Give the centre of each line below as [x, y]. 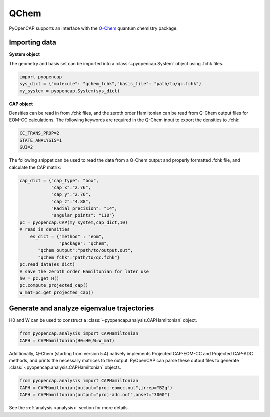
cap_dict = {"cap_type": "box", [59, 180]
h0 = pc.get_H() [40, 278]
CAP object [21, 104]
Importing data [33, 42]
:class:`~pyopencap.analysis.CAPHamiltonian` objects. [65, 367]
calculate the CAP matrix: [35, 167]
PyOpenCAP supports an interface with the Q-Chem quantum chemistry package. [94, 28]
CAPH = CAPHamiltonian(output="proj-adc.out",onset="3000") [95, 395]
